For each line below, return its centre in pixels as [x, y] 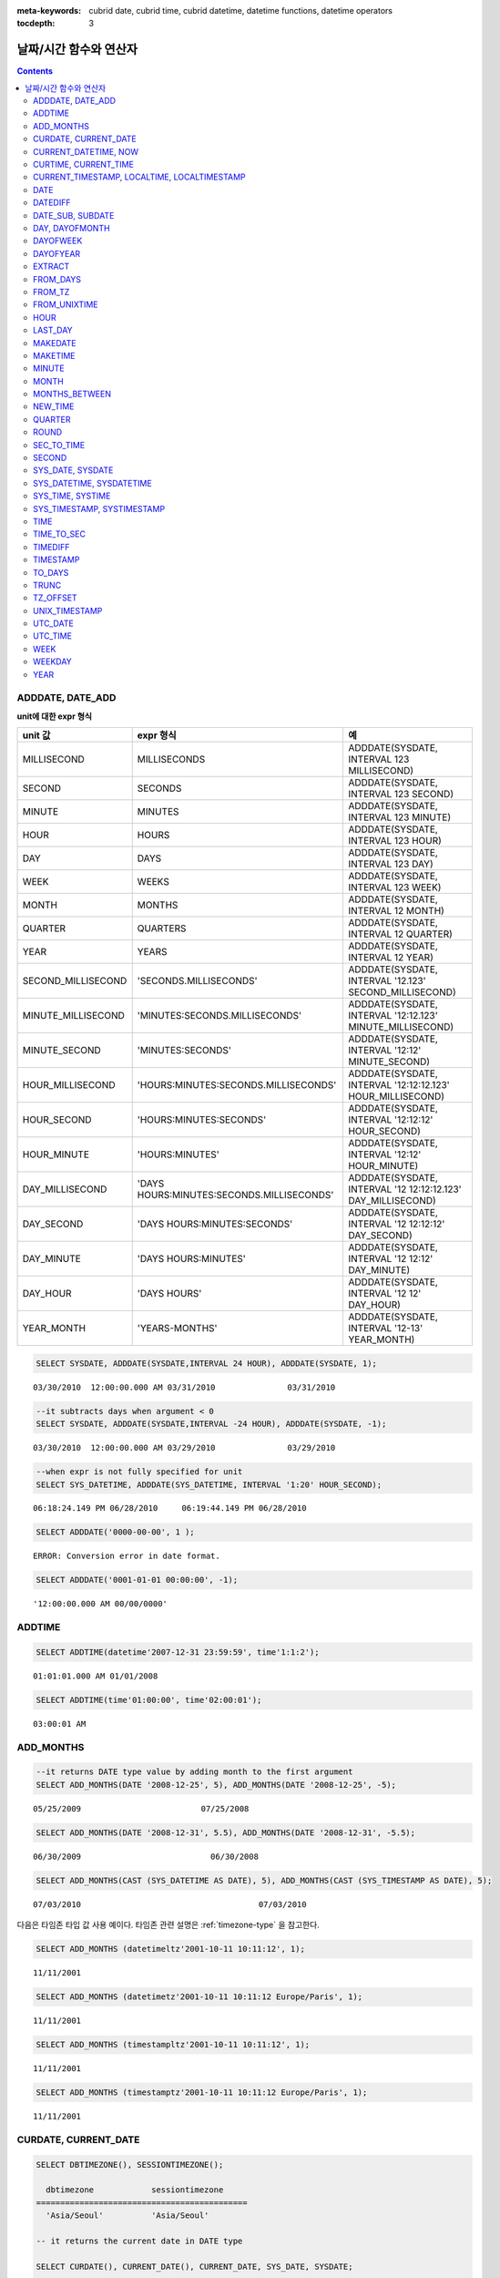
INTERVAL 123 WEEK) [394, 888]
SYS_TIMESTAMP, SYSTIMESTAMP [99, 508]
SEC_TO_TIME [59, 445]
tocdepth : [36, 24]
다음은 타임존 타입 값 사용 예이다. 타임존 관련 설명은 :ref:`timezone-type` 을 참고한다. [168, 1925]
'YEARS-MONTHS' [177, 1329]
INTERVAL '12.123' [387, 981]
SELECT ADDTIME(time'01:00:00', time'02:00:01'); [149, 1700]
